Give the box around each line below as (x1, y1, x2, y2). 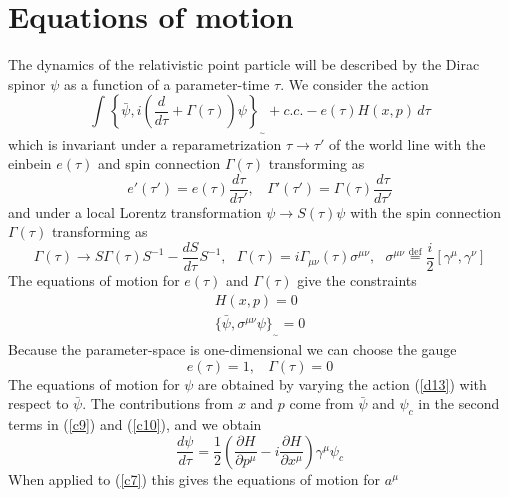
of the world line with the (328, 133, 486, 154)
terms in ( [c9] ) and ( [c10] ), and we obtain (8, 414, 262, 435)
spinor (8, 73, 46, 94)
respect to (8, 393, 69, 414)
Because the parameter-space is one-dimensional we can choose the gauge (8, 339, 457, 360)
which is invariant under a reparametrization (8, 133, 282, 154)
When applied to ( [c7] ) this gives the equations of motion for (8, 468, 381, 489)
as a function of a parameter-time (63, 73, 270, 94)
